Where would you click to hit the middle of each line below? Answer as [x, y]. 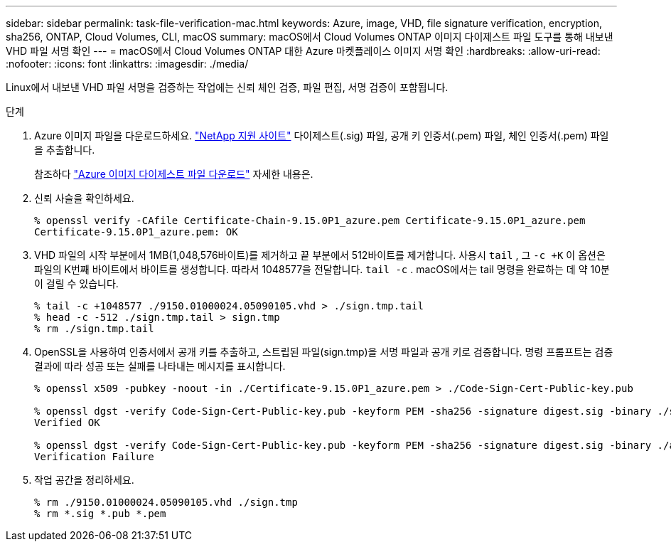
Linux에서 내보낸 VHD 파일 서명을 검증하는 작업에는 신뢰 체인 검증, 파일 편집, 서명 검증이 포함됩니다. [227, 87]
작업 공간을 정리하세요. [84, 480]
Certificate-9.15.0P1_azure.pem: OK [136, 232]
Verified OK [67, 423]
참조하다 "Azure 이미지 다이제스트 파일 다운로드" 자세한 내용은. [174, 174]
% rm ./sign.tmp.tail [94, 329]
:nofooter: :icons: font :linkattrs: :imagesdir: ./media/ [127, 64]
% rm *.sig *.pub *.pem [100, 514]
